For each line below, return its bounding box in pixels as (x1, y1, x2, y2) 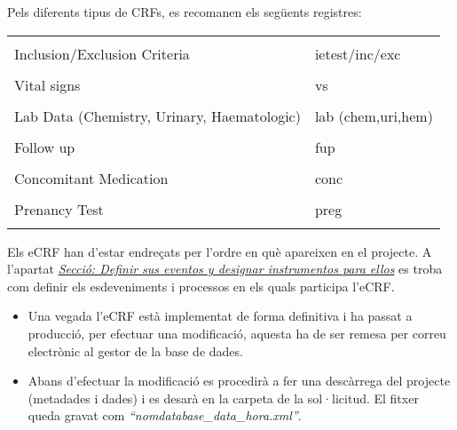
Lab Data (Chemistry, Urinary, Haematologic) (14, 105, 301, 126)
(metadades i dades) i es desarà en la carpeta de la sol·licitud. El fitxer (28, 388, 419, 407)
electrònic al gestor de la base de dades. (28, 341, 243, 360)
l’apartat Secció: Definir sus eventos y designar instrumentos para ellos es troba (7, 259, 443, 278)
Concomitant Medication (14, 167, 169, 188)
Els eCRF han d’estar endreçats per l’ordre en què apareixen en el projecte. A (7, 242, 432, 260)
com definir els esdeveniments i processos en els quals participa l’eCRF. (7, 276, 395, 295)
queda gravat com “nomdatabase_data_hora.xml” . (28, 406, 302, 425)
